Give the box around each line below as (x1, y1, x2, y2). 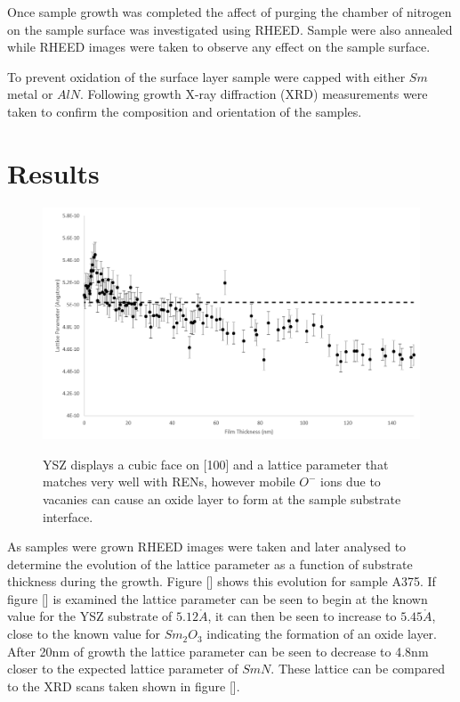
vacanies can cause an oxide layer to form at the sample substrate (43, 489, 401, 508)
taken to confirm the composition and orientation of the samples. (7, 102, 362, 120)
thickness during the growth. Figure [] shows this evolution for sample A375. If (7, 572, 436, 591)
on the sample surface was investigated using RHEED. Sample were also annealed (7, 20, 453, 38)
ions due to (320, 472, 381, 491)
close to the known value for (7, 624, 160, 643)
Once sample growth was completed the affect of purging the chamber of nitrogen (7, 3, 452, 20)
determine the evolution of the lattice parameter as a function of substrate (7, 554, 413, 573)
